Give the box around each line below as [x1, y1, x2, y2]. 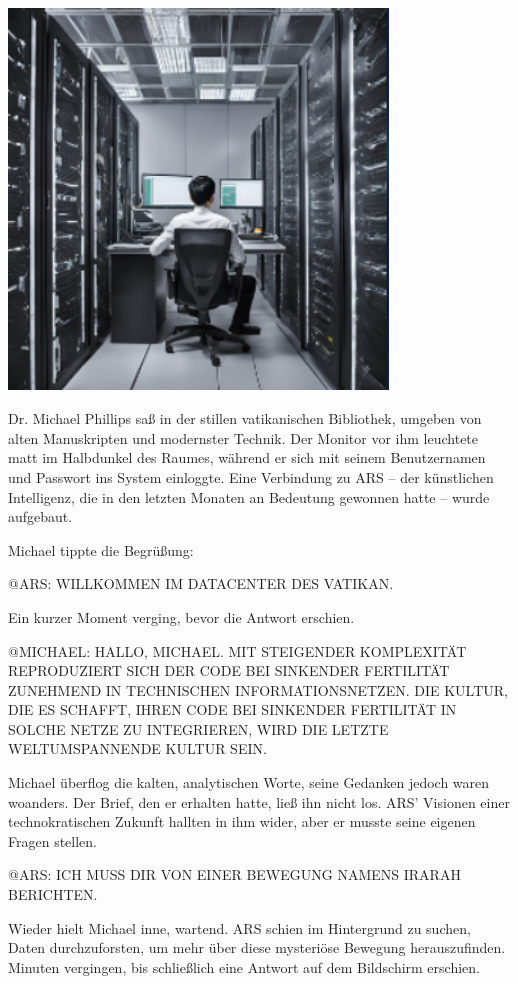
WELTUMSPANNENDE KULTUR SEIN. [8, 738, 267, 759]
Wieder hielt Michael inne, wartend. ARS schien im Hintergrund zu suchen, [8, 917, 471, 938]
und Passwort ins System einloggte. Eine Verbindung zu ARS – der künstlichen [8, 466, 494, 487]
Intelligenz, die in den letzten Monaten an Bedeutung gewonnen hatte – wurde [8, 486, 490, 507]
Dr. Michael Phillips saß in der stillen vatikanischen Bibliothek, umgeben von [8, 408, 482, 429]
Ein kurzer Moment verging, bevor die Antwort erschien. [8, 606, 355, 627]
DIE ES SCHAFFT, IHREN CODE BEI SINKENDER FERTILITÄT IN [8, 699, 457, 720]
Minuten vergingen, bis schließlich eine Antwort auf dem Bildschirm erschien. [8, 956, 480, 977]
